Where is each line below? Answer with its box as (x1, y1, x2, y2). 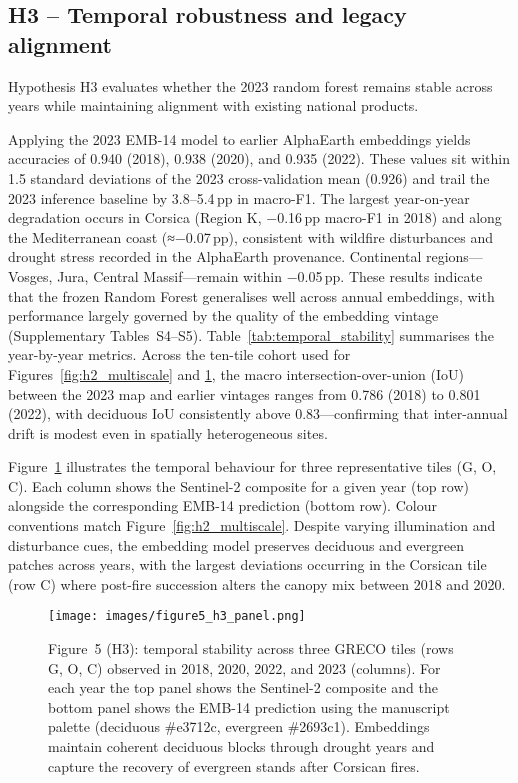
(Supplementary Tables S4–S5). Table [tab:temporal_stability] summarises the (8, 324, 494, 345)
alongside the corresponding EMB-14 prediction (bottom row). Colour (8, 495, 437, 516)
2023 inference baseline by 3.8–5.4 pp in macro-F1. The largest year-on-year (8, 187, 470, 208)
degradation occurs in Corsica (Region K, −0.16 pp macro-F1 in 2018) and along (8, 207, 502, 228)
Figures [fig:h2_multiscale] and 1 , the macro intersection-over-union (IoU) (8, 363, 465, 384)
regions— (425, 246, 483, 267)
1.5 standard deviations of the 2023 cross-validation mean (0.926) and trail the (8, 167, 490, 188)
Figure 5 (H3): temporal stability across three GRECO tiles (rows (48, 638, 454, 659)
